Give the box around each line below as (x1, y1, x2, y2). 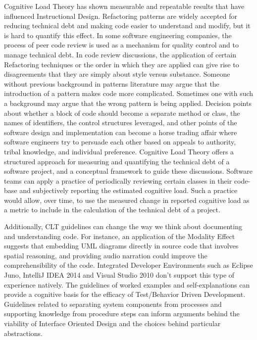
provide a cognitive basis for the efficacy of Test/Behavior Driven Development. (4, 289, 246, 299)
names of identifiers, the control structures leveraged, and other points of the (4, 117, 237, 128)
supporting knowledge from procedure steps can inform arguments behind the (4, 308, 240, 319)
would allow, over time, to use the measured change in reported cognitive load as (4, 194, 250, 205)
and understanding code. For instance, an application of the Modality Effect (4, 231, 235, 241)
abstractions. (4, 328, 43, 338)
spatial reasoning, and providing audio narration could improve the (4, 250, 207, 260)
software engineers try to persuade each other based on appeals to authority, (4, 137, 236, 147)
